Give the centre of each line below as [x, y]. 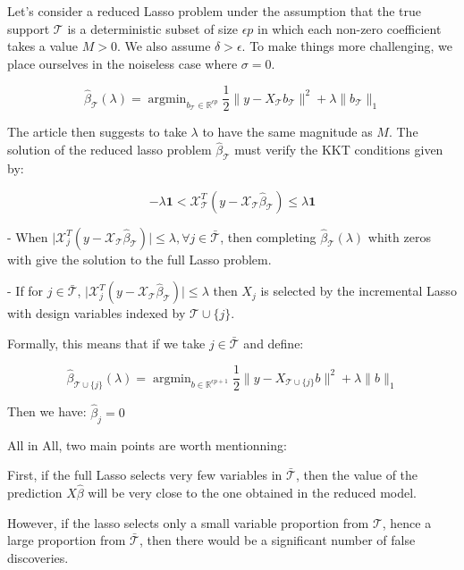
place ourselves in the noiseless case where [122, 63]
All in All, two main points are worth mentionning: [147, 444]
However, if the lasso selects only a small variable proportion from [188, 522]
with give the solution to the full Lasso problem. [139, 259]
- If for [25, 291]
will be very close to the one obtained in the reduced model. [253, 492]
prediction [35, 492]
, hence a [407, 522]
